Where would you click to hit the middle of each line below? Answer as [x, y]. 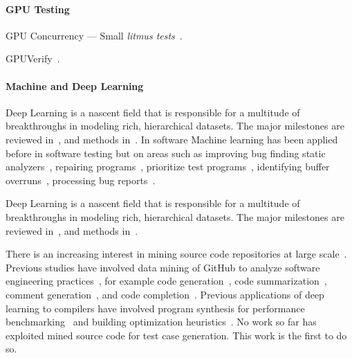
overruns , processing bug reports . [81, 180]
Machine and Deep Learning [75, 86]
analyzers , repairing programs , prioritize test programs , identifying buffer [168, 167]
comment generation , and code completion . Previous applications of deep [165, 294]
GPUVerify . [33, 59]
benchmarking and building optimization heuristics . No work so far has [161, 322]
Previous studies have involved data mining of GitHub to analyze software [163, 267]
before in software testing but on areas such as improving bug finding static [166, 153]
